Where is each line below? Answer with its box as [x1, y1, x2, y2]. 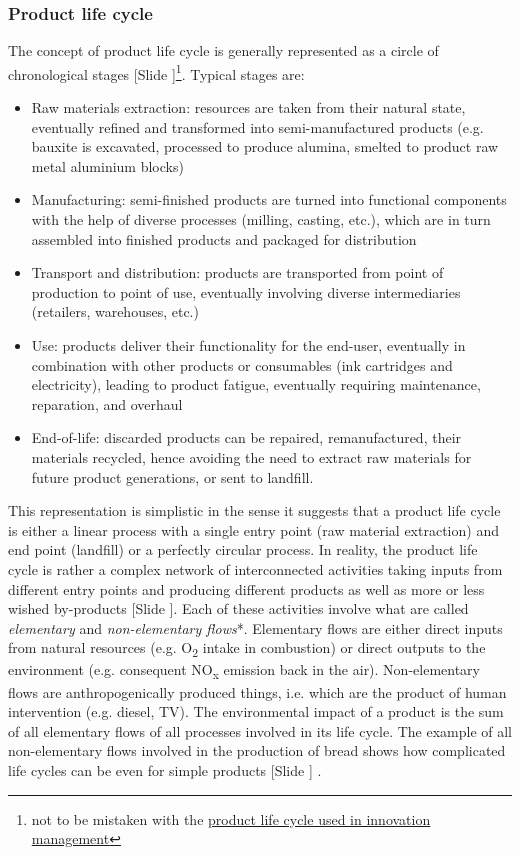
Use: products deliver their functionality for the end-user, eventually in [31, 335, 466, 355]
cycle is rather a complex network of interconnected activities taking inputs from [8, 558, 503, 579]
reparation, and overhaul [31, 393, 183, 414]
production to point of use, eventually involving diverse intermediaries [31, 281, 461, 302]
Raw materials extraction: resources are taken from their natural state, [31, 97, 466, 118]
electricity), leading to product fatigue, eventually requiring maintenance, [31, 374, 481, 395]
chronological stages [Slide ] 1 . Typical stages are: [8, 60, 305, 84]
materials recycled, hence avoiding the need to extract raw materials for [31, 446, 472, 467]
